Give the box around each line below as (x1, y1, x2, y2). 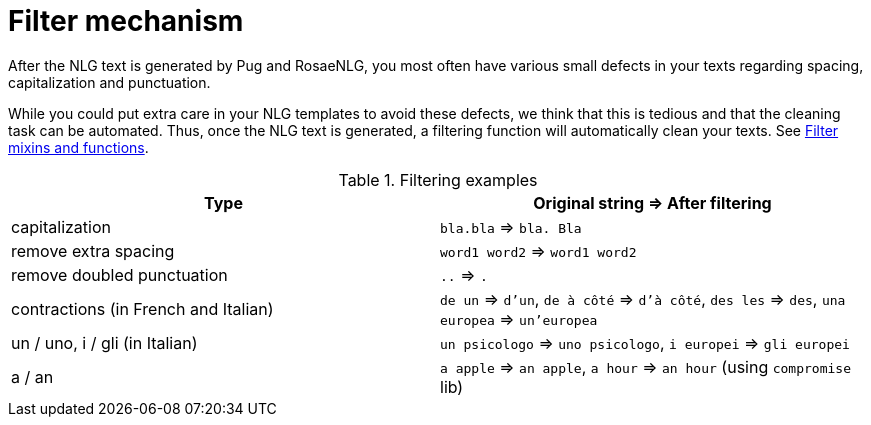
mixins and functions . (8, 138, 149, 156)
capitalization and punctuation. (8, 73, 211, 91)
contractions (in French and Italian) (11, 298, 274, 319)
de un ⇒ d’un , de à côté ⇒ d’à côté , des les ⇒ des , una (440, 288, 846, 309)
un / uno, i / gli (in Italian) (11, 332, 198, 353)
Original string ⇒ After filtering (533, 192, 772, 213)
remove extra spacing (11, 240, 175, 261)
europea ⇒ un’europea (440, 308, 598, 329)
